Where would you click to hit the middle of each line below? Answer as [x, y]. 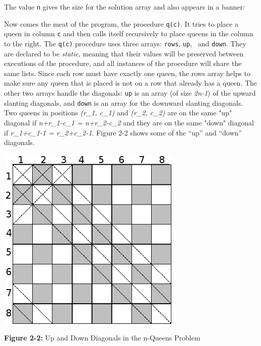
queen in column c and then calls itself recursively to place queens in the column [129, 33]
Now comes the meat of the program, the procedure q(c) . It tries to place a [121, 23]
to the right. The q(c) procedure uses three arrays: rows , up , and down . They [125, 43]
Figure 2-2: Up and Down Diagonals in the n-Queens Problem [102, 338]
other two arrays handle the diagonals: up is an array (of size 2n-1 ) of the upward [130, 93]
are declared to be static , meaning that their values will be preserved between [124, 53]
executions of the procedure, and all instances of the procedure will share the [123, 63]
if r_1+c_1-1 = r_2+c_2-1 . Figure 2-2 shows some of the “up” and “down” [123, 132]
